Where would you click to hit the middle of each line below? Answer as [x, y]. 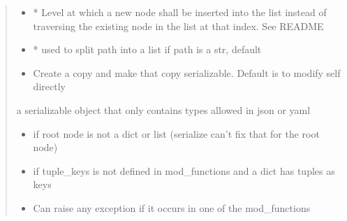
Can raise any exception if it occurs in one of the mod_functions [172, 207]
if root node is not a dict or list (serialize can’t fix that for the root [176, 133]
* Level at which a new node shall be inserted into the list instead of [180, 12]
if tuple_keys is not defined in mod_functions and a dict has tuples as [184, 170]
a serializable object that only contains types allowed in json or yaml [163, 109]
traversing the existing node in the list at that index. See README [178, 26]
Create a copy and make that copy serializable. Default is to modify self [187, 72]
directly [49, 86]
